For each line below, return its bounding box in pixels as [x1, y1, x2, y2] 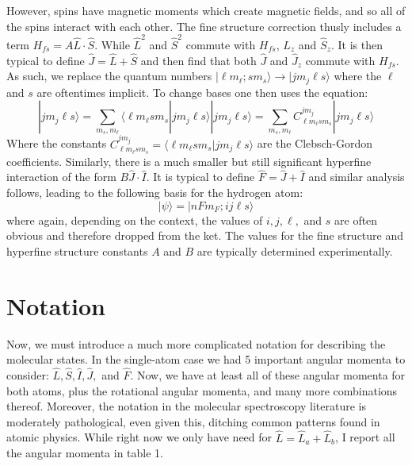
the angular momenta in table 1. [6, 445, 163, 461]
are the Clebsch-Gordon [257, 135, 372, 152]
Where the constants [6, 135, 107, 152]
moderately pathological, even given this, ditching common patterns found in [6, 413, 380, 429]
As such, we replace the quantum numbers [6, 67, 212, 84]
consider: [6, 366, 49, 383]
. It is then [330, 36, 383, 52]
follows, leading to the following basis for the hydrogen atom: [6, 184, 303, 201]
